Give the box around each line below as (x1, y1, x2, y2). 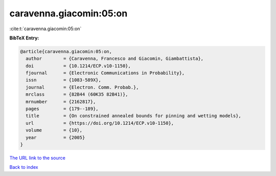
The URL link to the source (9, 155, 66, 161)
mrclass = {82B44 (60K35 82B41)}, (26, 92, 128, 97)
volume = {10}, (26, 127, 83, 133)
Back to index (9, 164, 38, 170)
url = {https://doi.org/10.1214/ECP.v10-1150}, (26, 120, 174, 126)
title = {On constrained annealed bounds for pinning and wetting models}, (26, 113, 241, 119)
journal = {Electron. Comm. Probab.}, (26, 84, 139, 90)
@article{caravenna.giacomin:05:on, (20, 49, 112, 54)
